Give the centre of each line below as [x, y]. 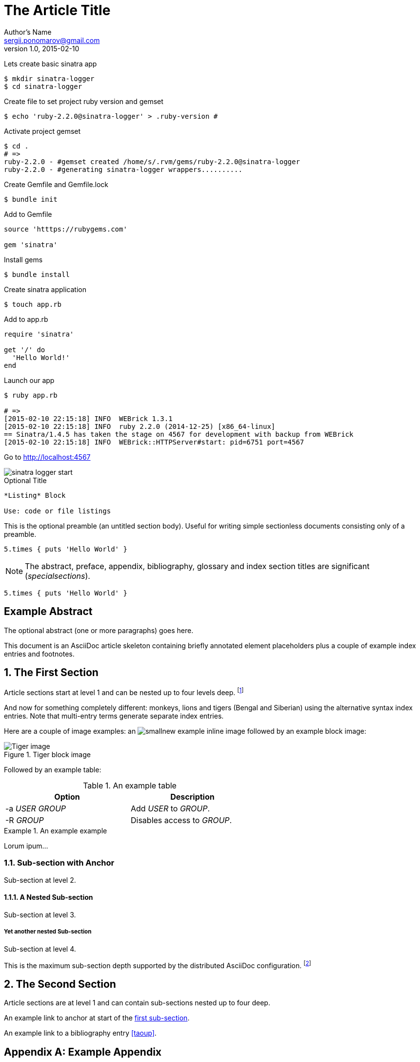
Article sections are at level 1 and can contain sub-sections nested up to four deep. [137, 1003]
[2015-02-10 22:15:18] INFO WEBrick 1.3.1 [88, 418]
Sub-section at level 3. [40, 915]
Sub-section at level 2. [40, 880]
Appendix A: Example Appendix [83, 1052]
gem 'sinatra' [31, 244]
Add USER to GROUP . [170, 809]
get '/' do [25, 350]
